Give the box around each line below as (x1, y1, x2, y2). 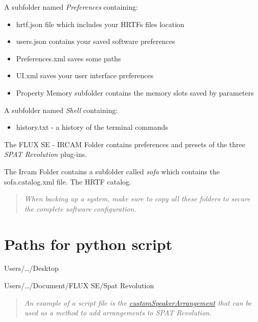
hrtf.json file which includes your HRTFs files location (16, 18, 184, 29)
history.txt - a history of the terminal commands (16, 122, 168, 132)
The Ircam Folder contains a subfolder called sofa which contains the (4, 166, 220, 176)
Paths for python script (4, 233, 173, 254)
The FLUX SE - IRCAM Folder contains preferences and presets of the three (4, 139, 245, 149)
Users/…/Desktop (4, 263, 59, 273)
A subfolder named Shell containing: (4, 104, 118, 115)
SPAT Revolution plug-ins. (4, 149, 87, 159)
